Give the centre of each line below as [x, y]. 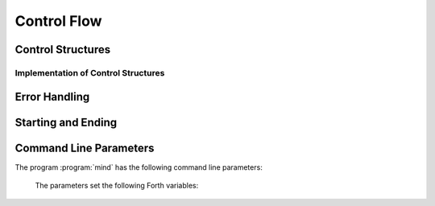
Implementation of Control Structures [90, 72]
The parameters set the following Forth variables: [117, 186]
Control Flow [58, 21]
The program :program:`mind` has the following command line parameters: [139, 167]
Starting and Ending [66, 122]
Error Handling [52, 97]
